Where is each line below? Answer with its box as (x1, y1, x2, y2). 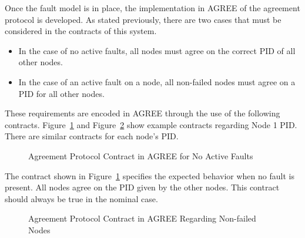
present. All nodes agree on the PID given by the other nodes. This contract (5, 181, 280, 193)
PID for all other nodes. (18, 87, 105, 99)
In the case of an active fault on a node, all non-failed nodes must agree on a (18, 75, 296, 88)
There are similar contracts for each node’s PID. (5, 130, 179, 142)
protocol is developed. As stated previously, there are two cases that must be (5, 13, 281, 25)
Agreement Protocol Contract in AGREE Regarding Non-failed (28, 212, 256, 224)
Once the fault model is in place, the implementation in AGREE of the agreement (5, 2, 300, 14)
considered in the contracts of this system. (5, 25, 157, 37)
